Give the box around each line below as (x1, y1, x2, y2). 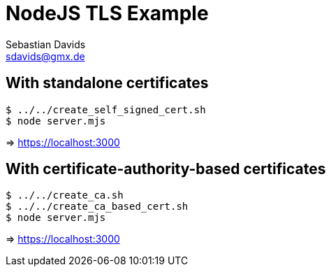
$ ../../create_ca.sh (6, 189, 124, 201)
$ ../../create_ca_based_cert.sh (6, 201, 189, 213)
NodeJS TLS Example (6, 1, 209, 25)
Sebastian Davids (6, 38, 86, 50)
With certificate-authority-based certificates (6, 160, 326, 178)
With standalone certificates (6, 74, 209, 92)
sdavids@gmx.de (6, 50, 85, 62)
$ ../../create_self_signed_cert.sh (6, 103, 206, 115)
